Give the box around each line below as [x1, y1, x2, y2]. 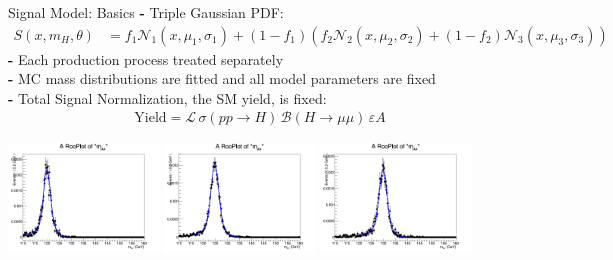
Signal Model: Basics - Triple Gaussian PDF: [8, 2, 284, 22]
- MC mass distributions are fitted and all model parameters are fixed [8, 68, 436, 89]
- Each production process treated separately [8, 48, 284, 69]
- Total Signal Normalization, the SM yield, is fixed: [8, 87, 327, 108]
